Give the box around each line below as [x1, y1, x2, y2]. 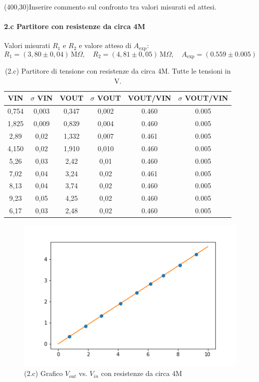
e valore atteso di [79, 40, 132, 51]
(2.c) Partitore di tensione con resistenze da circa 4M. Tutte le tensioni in [5, 66, 231, 76]
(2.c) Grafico [24, 368, 63, 378]
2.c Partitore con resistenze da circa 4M [4, 21, 145, 32]
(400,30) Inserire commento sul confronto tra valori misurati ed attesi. [4, 2, 217, 12]
